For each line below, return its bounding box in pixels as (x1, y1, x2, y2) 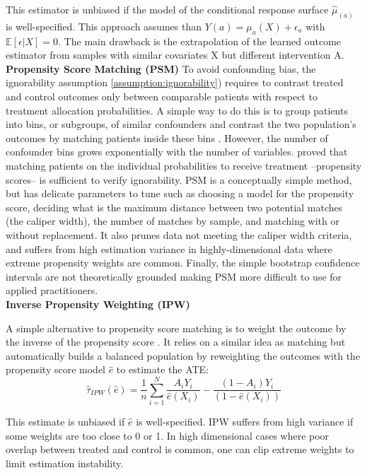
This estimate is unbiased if (6, 414, 125, 429)
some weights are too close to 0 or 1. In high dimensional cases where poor (6, 428, 330, 442)
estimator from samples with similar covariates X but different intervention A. (6, 47, 344, 62)
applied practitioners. (6, 283, 98, 298)
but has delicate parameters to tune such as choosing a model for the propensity (6, 186, 354, 201)
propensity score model (6, 362, 106, 377)
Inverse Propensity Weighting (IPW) (6, 296, 190, 311)
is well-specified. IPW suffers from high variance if (136, 414, 354, 429)
